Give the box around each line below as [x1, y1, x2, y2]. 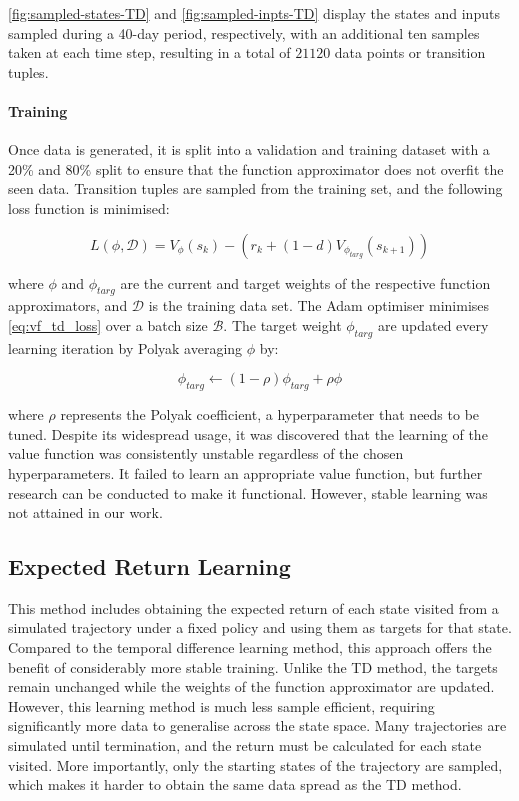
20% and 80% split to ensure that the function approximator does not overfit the [8, 158, 504, 179]
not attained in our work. [8, 502, 163, 523]
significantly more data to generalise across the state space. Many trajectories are [8, 715, 507, 736]
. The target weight [223, 314, 342, 335]
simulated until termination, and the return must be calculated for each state [8, 735, 482, 756]
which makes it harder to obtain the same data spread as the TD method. [8, 774, 462, 795]
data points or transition [334, 42, 486, 63]
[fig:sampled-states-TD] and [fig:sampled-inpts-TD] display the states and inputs [8, 3, 500, 23]
